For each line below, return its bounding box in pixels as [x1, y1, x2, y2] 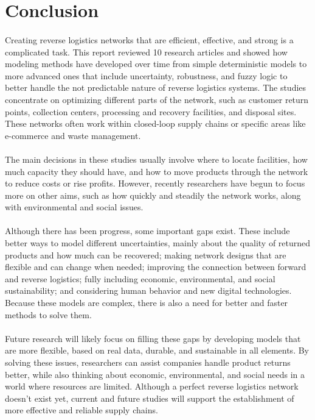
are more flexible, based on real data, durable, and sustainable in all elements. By [5, 344, 309, 357]
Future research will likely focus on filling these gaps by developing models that [5, 332, 301, 344]
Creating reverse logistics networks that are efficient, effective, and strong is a [5, 33, 294, 46]
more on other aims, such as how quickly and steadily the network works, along [5, 188, 301, 201]
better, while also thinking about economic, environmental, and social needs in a [5, 368, 305, 380]
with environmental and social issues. [5, 201, 144, 213]
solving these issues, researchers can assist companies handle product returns [5, 356, 291, 368]
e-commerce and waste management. [5, 129, 141, 141]
